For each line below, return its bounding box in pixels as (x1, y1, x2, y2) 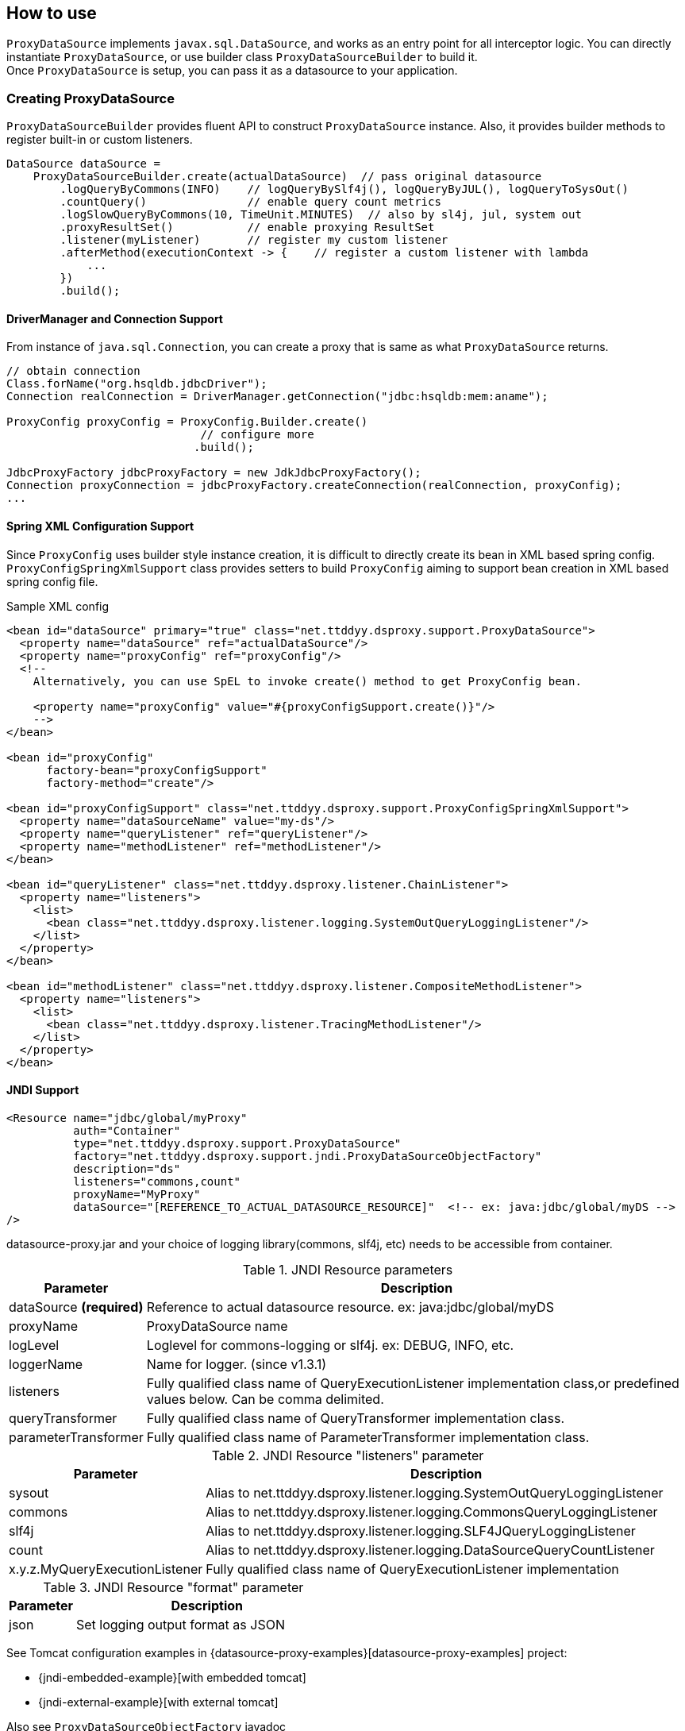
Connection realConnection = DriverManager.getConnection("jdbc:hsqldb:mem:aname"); (6, 390, 548, 403)
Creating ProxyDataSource (6, 90, 175, 106)
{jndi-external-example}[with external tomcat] (38, 1694, 279, 1709)
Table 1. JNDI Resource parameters (242, 1261, 453, 1278)
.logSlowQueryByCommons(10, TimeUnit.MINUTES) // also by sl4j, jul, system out (60, 208, 582, 222)
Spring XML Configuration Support (6, 519, 194, 533)
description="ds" (73, 1162, 181, 1175)
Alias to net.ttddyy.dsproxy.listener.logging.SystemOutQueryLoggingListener (206, 1484, 664, 1501)
